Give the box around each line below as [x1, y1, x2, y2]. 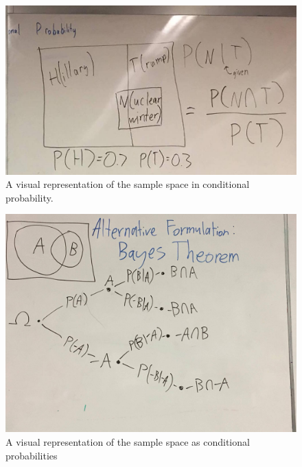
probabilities [5, 448, 58, 462]
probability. [5, 190, 54, 204]
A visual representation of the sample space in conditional [5, 177, 250, 191]
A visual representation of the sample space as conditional [5, 435, 250, 449]
